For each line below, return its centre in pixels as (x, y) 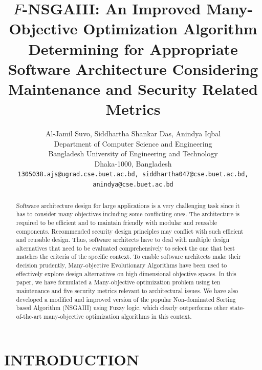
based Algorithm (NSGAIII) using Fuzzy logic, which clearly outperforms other (122, 308)
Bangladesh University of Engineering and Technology (133, 153)
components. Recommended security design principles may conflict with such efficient (130, 231)
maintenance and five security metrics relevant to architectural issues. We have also (127, 291)
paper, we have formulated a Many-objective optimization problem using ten (118, 282)
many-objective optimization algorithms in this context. (118, 316)
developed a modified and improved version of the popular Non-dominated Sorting (126, 299)
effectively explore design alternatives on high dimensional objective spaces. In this (126, 273)
